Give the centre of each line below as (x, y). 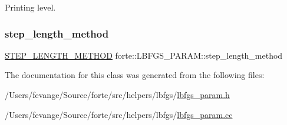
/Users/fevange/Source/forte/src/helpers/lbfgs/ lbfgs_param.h (117, 94)
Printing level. (30, 7)
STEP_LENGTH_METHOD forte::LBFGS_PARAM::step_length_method (144, 55)
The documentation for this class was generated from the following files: (135, 75)
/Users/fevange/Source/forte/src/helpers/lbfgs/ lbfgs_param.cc (119, 114)
